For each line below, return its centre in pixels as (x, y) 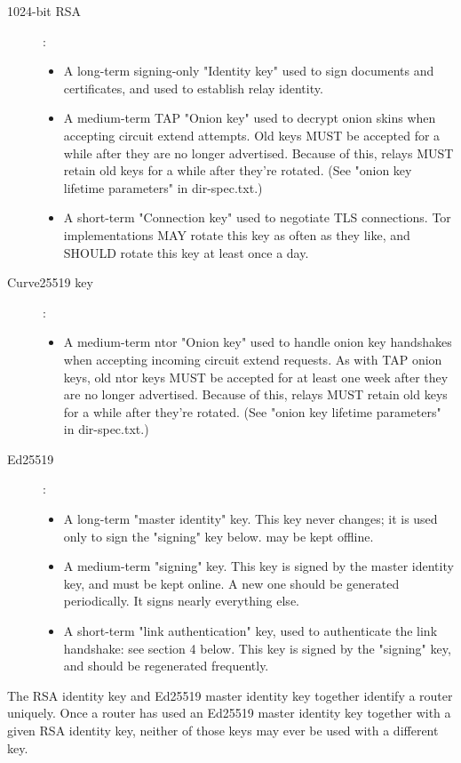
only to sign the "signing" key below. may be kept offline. (219, 536)
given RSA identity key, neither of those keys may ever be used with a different (223, 730)
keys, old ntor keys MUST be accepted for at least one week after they (256, 377)
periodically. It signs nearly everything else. (181, 601)
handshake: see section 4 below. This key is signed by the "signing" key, (257, 648)
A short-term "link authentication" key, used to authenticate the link (250, 631)
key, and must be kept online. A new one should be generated (231, 583)
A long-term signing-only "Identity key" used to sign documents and (249, 71)
